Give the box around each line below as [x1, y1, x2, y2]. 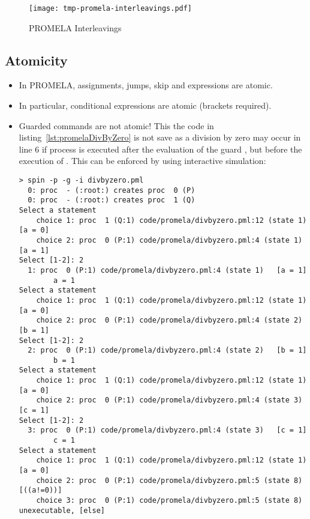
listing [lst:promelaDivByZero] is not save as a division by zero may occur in [19, 131, 301, 144]
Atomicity [5, 50, 68, 69]
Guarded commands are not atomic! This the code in [19, 119, 214, 132]
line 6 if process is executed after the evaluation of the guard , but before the [19, 142, 302, 155]
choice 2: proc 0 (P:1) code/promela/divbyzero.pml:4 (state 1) [36, 235, 303, 244]
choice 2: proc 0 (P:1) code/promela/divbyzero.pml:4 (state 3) [36, 396, 303, 405]
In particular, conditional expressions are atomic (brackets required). [19, 99, 272, 112]
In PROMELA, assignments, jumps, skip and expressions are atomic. [19, 79, 273, 91]
